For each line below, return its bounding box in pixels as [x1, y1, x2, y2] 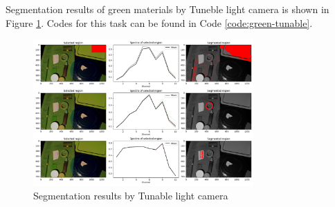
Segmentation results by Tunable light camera [33, 188, 228, 202]
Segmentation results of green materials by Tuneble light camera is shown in [6, 2, 329, 16]
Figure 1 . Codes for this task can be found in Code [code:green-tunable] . [6, 15, 313, 30]
